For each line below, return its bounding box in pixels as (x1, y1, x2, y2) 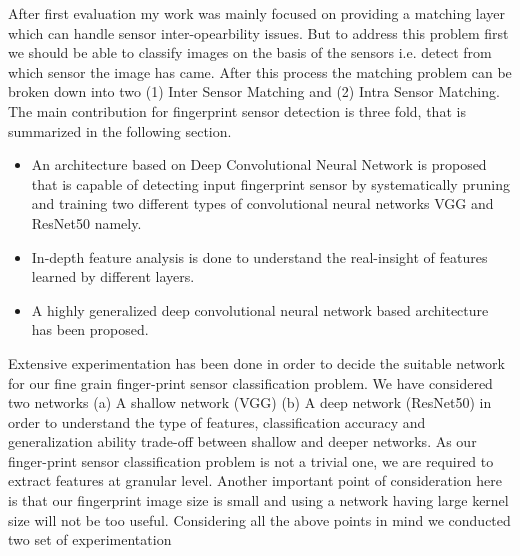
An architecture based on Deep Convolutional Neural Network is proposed (31, 154, 487, 175)
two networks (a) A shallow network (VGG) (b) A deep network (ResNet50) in (8, 392, 492, 413)
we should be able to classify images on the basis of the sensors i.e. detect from (8, 42, 492, 63)
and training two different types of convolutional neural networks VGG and (31, 193, 494, 214)
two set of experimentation (8, 529, 172, 550)
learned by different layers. (31, 266, 195, 287)
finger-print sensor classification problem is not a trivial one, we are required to (8, 450, 494, 471)
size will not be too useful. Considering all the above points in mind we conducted (8, 509, 511, 530)
